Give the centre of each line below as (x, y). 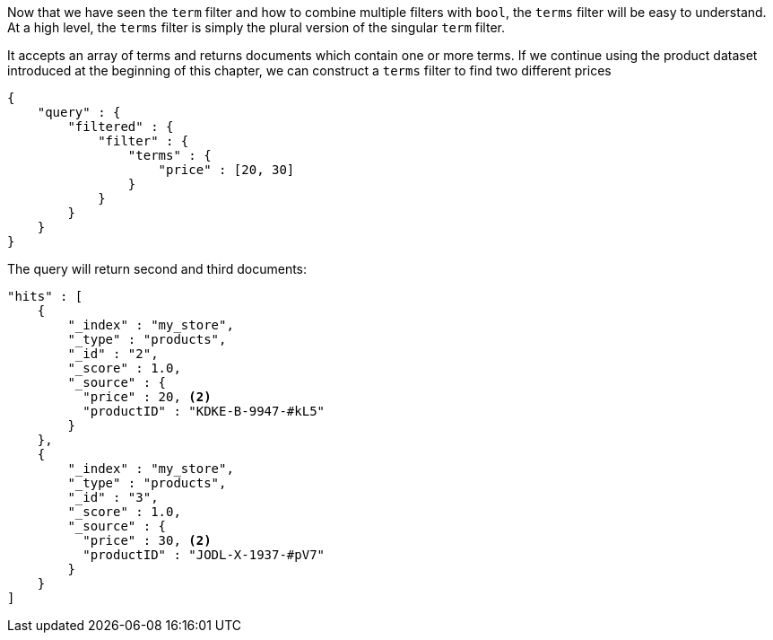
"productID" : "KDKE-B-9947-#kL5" (204, 411)
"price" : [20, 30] (226, 170)
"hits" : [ (45, 296)
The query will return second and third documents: (157, 269)
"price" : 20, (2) (147, 397)
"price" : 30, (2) (147, 540)
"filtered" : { (121, 127)
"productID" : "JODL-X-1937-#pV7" (204, 555)
